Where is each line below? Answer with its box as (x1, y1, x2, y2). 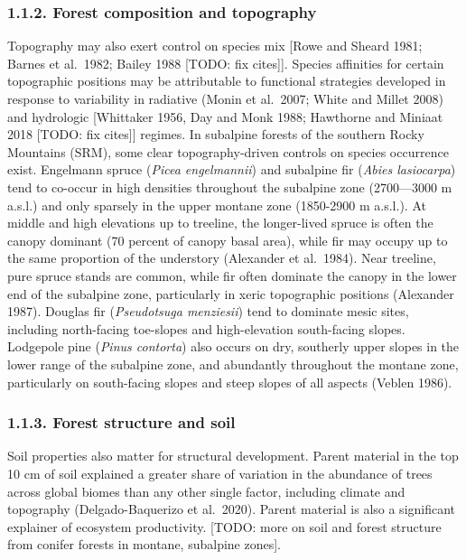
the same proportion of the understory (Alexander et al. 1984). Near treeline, (7, 248, 436, 267)
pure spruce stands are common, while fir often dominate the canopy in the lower (7, 266, 457, 285)
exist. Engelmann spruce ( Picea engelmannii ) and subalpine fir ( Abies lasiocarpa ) (7, 160, 456, 179)
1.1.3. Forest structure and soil (7, 411, 236, 434)
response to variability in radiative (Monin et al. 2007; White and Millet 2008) (7, 89, 443, 107)
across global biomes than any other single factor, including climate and (7, 481, 405, 500)
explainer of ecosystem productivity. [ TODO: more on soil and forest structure (7, 517, 442, 536)
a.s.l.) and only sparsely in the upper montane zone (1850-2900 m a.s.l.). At (7, 195, 426, 214)
